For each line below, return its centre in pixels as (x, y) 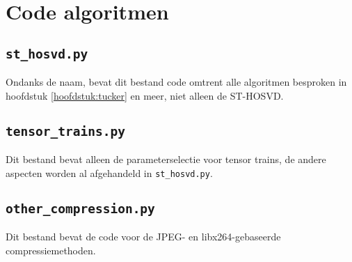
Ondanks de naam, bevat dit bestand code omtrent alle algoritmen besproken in (176, 82)
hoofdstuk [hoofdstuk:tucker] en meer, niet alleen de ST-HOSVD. (145, 95)
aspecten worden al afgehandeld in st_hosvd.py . (109, 172)
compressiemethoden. (51, 250)
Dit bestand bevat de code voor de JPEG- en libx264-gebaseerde (143, 237)
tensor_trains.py (65, 131)
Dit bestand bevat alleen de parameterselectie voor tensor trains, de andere (166, 159)
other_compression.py (80, 208)
